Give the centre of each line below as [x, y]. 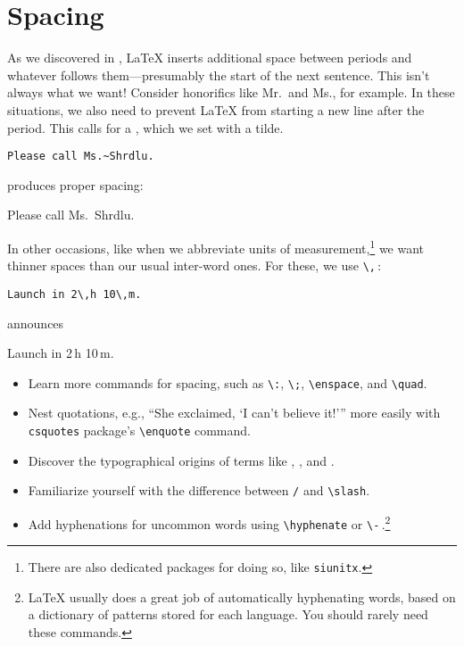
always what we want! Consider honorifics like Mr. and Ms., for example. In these [231, 92]
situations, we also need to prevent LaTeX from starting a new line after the [216, 109]
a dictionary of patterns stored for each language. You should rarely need [228, 614]
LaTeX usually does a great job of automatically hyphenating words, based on [242, 596]
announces [36, 323]
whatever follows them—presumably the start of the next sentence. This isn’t [219, 75]
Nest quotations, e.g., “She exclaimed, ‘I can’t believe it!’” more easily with [234, 413]
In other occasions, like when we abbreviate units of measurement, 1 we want [216, 246]
